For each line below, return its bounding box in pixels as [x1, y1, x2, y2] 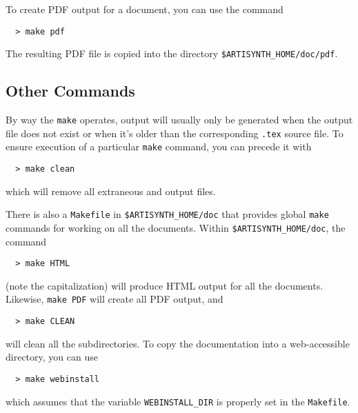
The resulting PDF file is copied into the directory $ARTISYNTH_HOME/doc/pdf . [6, 46, 338, 61]
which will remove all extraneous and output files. [6, 183, 216, 198]
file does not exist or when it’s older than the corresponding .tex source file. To [6, 125, 344, 140]
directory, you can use [6, 350, 98, 364]
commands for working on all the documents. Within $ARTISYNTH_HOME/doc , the [6, 220, 346, 234]
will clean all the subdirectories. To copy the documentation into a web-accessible [6, 336, 350, 350]
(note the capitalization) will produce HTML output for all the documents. [6, 278, 324, 292]
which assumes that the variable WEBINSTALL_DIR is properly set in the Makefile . [6, 394, 350, 408]
